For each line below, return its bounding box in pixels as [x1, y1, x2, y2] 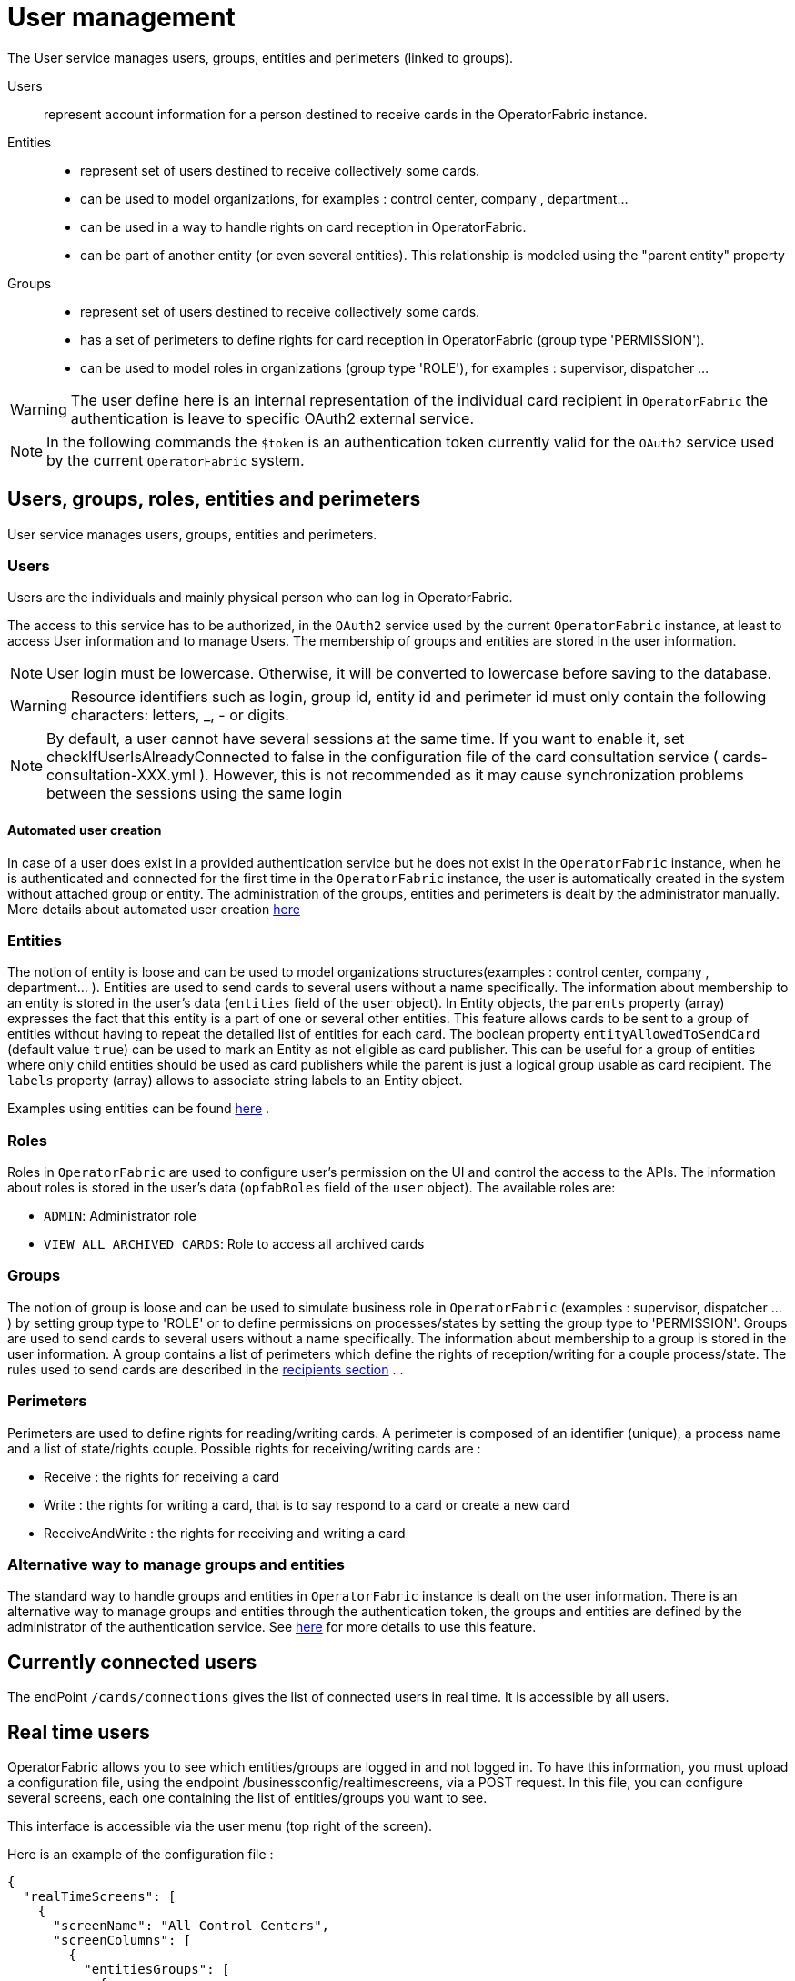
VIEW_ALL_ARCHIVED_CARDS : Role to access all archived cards [44, 1236, 425, 1252]
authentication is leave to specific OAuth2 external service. [70, 408, 475, 427]
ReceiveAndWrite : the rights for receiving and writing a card [44, 1524, 406, 1541]
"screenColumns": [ [53, 1933, 192, 1947]
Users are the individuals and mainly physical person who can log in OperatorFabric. [7, 589, 513, 606]
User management [7, 2, 236, 33]
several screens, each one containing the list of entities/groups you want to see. [7, 1790, 488, 1805]
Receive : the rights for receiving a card [44, 1468, 280, 1484]
